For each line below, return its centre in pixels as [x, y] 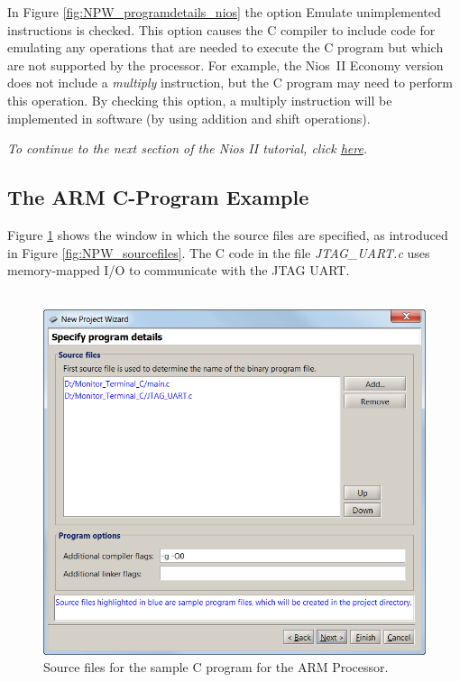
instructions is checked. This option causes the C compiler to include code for [221, 29]
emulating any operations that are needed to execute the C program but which [225, 47]
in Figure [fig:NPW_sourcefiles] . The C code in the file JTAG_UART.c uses [219, 252]
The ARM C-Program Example [158, 197]
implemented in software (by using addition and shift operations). [189, 118]
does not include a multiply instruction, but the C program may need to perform [230, 83]
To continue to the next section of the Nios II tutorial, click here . [188, 148]
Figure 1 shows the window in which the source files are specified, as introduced [228, 234]
